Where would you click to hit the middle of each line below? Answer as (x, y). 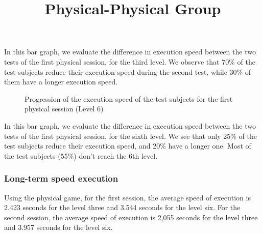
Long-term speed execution (61, 178)
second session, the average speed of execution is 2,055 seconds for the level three (131, 217)
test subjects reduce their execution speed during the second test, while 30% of (128, 71)
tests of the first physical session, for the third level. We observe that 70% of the (130, 61)
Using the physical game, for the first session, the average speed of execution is (127, 197)
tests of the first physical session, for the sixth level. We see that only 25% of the (130, 136)
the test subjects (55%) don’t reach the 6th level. (81, 155)
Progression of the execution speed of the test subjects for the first (129, 98)
